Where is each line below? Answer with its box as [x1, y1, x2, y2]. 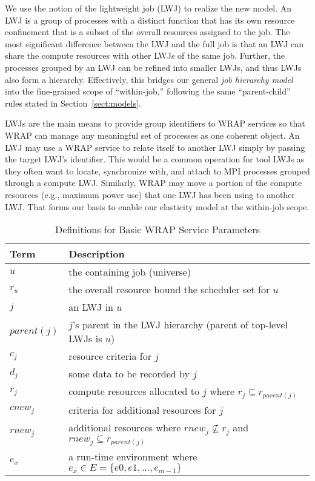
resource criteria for [68, 349, 151, 363]
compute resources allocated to [68, 384, 199, 399]
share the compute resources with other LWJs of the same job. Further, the [5, 49, 285, 62]
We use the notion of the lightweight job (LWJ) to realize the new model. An [5, 2, 291, 14]
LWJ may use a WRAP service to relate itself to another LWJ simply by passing [5, 141, 305, 153]
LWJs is [68, 331, 102, 346]
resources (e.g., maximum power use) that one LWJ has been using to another [5, 188, 295, 201]
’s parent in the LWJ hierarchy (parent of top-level [72, 317, 288, 332]
